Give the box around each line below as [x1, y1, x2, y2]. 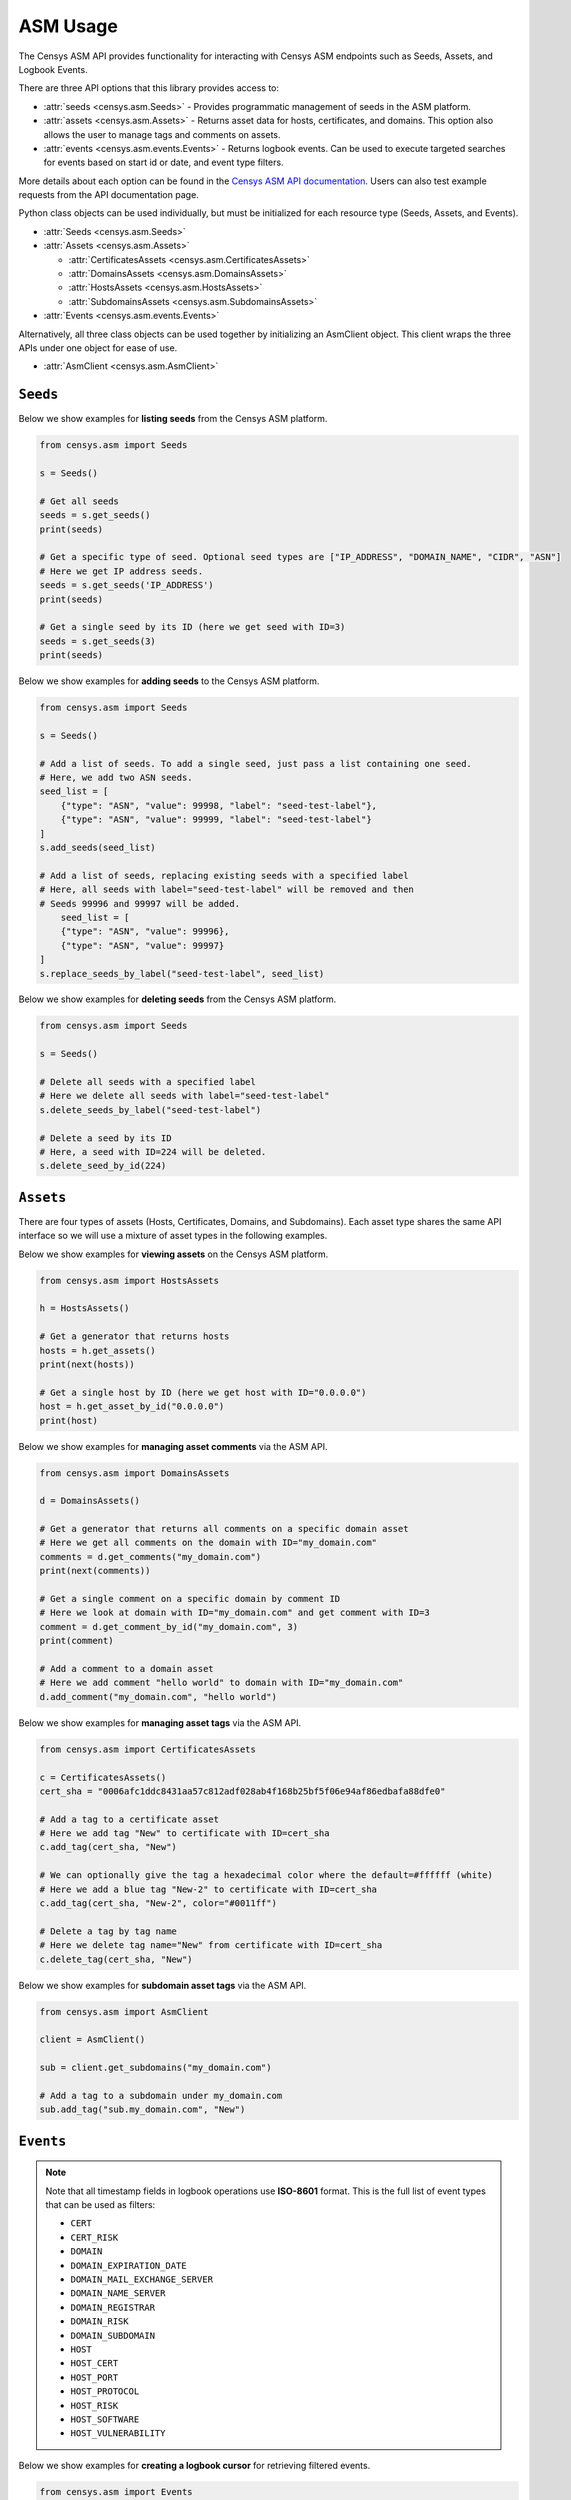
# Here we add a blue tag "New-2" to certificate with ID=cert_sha [39, 1883, 378, 1895]
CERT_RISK [70, 2231, 119, 2243]
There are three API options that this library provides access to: [18, 82, 280, 94]
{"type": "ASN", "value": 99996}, [60, 926, 230, 937]
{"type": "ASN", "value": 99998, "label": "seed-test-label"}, [60, 800, 378, 811]
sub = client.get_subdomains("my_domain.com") [39, 2062, 272, 2074]
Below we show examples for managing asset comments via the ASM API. [18, 1440, 328, 1452]
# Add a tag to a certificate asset [39, 1813, 220, 1825]
